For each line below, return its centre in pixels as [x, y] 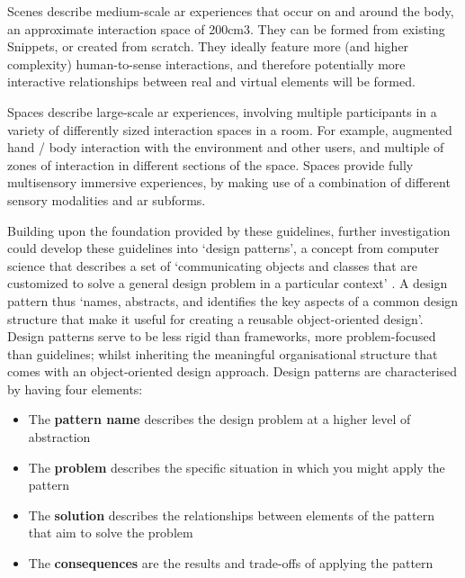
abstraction [59, 437]
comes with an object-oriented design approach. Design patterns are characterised [232, 371]
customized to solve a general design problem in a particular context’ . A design [228, 283]
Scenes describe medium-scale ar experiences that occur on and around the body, [231, 11]
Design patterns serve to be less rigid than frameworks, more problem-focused [222, 336]
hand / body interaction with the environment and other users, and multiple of [226, 147]
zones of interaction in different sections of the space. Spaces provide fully [210, 164]
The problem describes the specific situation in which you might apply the [237, 467]
